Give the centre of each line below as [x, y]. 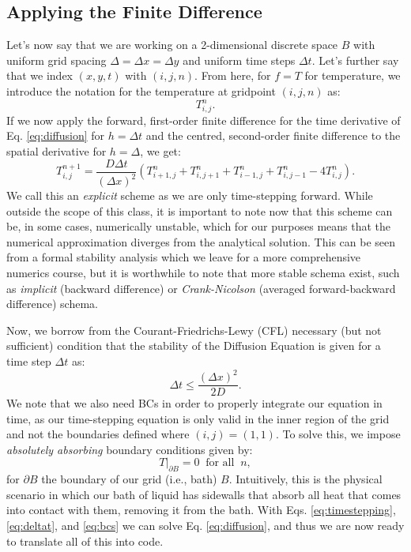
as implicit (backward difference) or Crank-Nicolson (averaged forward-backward [201, 288]
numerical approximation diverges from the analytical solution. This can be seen [201, 241]
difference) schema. [52, 304]
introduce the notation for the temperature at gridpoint [141, 90]
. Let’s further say [355, 60]
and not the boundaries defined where [98, 434]
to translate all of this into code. [85, 541]
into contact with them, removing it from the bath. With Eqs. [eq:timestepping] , [201, 510]
